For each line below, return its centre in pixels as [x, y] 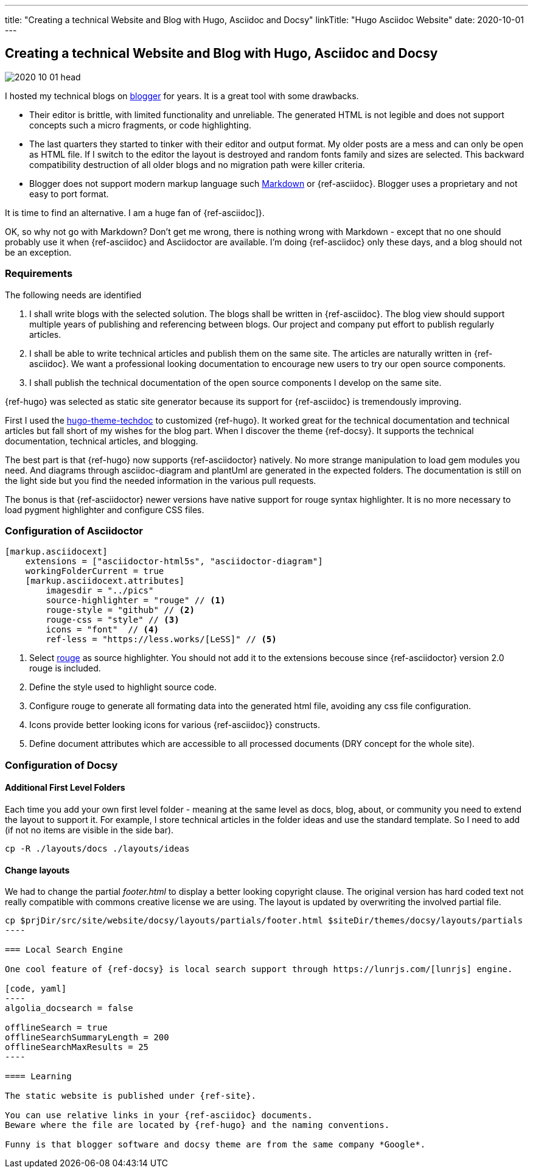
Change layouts [37, 870]
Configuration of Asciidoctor [74, 530]
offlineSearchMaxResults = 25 [77, 1047]
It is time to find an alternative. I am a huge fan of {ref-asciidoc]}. [135, 212]
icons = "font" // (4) [102, 630]
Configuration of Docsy [61, 765]
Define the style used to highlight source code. [123, 687]
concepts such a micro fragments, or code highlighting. [140, 125]
